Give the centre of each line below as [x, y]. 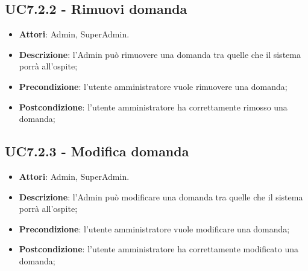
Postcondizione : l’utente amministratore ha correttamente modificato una [159, 249]
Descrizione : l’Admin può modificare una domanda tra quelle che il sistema [161, 196]
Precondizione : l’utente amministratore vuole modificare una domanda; [154, 228]
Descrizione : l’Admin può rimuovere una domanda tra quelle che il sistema [160, 54]
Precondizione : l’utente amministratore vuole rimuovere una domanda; [153, 86]
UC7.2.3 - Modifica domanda [97, 151]
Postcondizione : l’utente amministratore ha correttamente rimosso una [153, 107]
